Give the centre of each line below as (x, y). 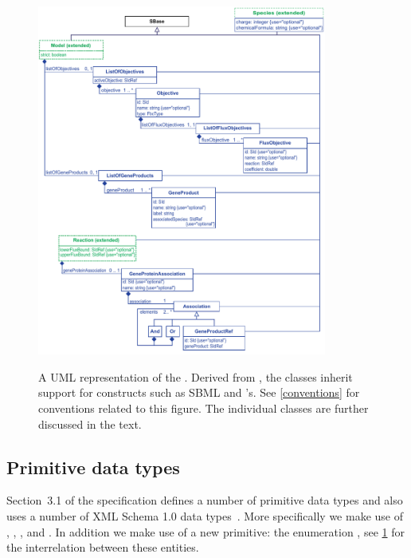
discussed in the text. (90, 423)
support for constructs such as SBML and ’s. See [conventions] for (199, 392)
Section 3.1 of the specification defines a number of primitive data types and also (205, 500)
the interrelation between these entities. (103, 547)
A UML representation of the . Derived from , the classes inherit (196, 376)
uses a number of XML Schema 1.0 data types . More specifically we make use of (205, 515)
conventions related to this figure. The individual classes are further (204, 408)
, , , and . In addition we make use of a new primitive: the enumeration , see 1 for (205, 531)
